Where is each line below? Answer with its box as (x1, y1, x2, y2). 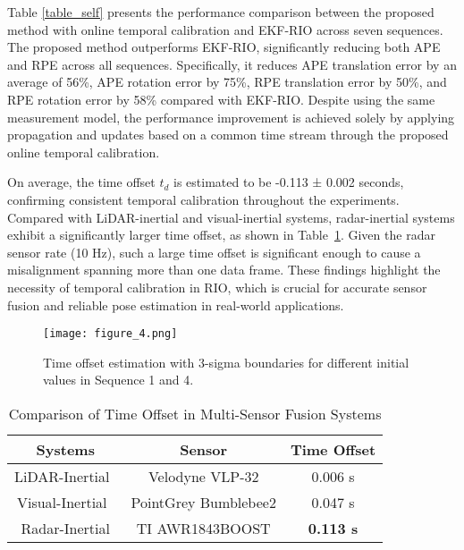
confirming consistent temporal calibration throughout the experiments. (7, 190, 400, 208)
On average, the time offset (7, 173, 156, 191)
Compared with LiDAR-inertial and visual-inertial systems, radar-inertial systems (7, 207, 455, 226)
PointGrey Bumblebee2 (131, 491, 276, 512)
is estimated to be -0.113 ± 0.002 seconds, (173, 173, 404, 191)
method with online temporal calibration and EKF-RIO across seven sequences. (7, 20, 443, 38)
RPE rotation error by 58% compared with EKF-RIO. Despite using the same (7, 89, 435, 108)
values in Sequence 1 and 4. (43, 370, 194, 389)
